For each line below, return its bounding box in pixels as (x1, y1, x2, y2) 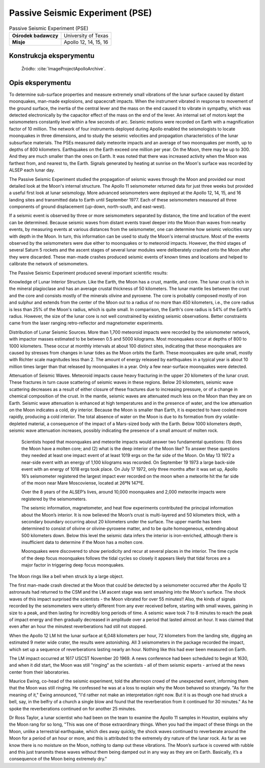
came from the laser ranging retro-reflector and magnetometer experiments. (9, 320, 164, 326)
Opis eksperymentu (9, 79, 71, 87)
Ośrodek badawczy (12, 32, 58, 39)
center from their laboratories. (9, 669, 70, 675)
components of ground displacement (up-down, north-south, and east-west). (9, 204, 166, 210)
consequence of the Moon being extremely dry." (9, 756, 107, 762)
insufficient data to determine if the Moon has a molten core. (21, 540, 144, 545)
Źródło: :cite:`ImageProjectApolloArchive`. (21, 65, 106, 71)
